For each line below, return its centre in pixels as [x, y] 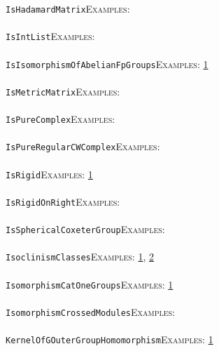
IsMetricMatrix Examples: [63, 91]
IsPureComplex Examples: [61, 119]
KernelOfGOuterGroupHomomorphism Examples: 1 [109, 339]
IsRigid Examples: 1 [49, 174]
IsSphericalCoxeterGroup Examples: [85, 229]
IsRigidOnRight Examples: [63, 201]
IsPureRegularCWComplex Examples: [83, 146]
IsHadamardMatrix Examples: [68, 8]
